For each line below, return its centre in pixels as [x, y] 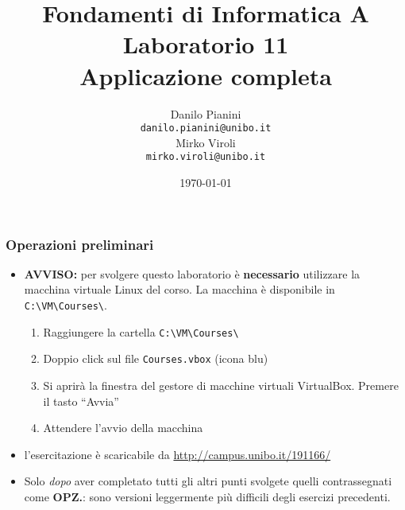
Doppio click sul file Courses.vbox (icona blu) [156, 358]
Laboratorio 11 [206, 44]
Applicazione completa [206, 75]
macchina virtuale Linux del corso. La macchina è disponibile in [179, 289]
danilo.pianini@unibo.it [206, 128]
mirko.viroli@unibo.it [206, 157]
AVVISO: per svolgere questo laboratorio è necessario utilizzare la [192, 273]
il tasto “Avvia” [81, 401]
